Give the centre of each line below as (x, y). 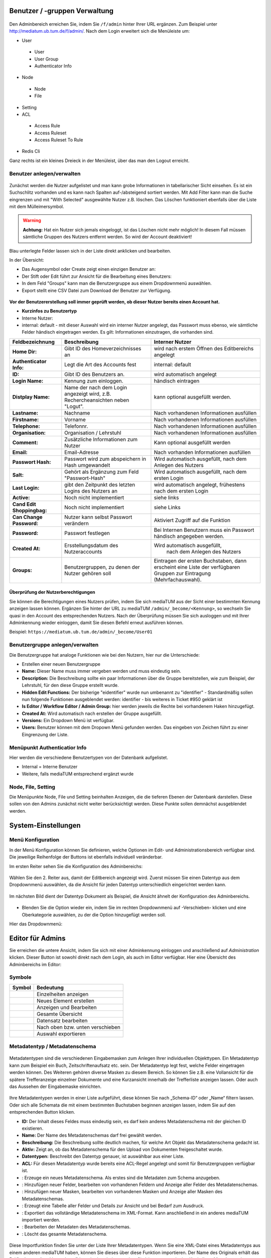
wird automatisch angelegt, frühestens (199, 485)
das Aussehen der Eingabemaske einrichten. (55, 1086)
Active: (21, 497)
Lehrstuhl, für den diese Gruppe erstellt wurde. (70, 685)
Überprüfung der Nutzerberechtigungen (52, 592)
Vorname (75, 419)
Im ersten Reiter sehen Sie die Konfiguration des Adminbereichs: (76, 866)
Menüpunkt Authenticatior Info (48, 747)
